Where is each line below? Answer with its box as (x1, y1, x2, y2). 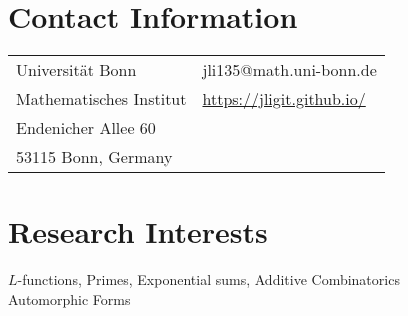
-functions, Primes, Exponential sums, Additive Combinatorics (17, 269, 400, 290)
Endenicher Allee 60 (16, 116, 156, 140)
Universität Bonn (16, 58, 137, 82)
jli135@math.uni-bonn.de (202, 58, 377, 82)
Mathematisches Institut (16, 87, 187, 111)
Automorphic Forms (8, 288, 131, 309)
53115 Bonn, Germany (16, 145, 173, 169)
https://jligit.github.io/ (202, 87, 366, 111)
